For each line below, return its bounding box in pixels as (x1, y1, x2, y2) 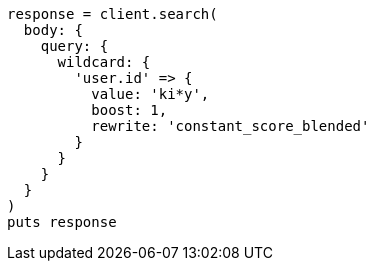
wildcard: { (57, 54, 151, 70)
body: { (23, 22, 83, 38)
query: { (40, 38, 109, 54)
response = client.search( (7, 6, 218, 22)
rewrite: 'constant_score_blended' (91, 118, 370, 134)
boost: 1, (91, 102, 168, 118)
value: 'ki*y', (91, 86, 210, 102)
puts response (7, 214, 117, 230)
